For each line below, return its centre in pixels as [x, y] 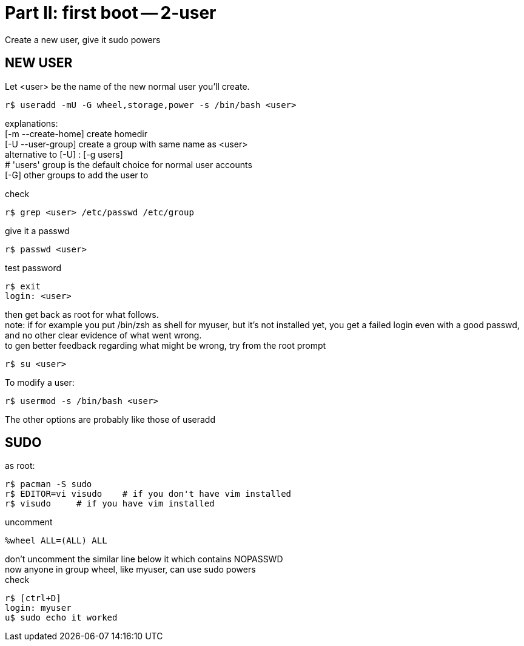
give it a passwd [37, 230]
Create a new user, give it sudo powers [83, 39]
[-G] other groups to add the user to [77, 175]
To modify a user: [40, 382]
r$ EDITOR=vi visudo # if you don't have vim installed [148, 494]
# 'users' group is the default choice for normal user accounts [129, 164]
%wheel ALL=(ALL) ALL [56, 541]
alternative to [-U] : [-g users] [64, 154]
